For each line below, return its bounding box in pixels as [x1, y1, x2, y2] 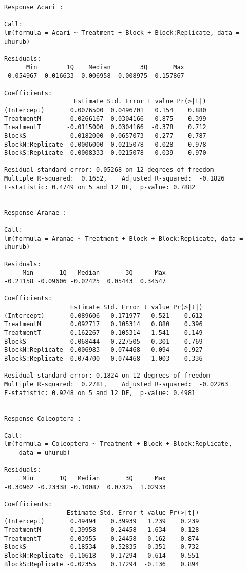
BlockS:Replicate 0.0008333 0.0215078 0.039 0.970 [4, 149, 206, 157]
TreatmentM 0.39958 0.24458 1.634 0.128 [4, 526, 199, 534]
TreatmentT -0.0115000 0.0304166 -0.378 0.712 [4, 123, 206, 131]
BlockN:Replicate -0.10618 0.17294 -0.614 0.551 [4, 552, 199, 559]
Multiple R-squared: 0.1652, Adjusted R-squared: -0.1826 [4, 175, 225, 183]
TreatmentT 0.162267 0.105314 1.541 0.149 [4, 329, 203, 336]
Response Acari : [4, 4, 63, 11]
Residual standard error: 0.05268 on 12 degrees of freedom [4, 166, 214, 174]
